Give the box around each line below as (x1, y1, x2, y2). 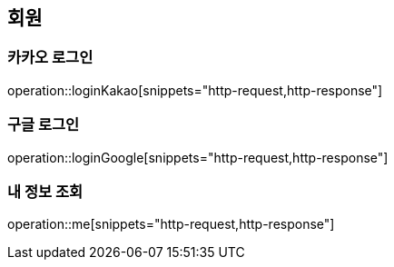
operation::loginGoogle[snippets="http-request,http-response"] (7, 149, 389, 165)
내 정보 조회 (7, 182, 84, 201)
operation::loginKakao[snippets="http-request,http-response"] (7, 82, 383, 98)
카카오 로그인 (7, 48, 94, 67)
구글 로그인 (7, 115, 80, 134)
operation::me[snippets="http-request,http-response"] (7, 216, 335, 232)
